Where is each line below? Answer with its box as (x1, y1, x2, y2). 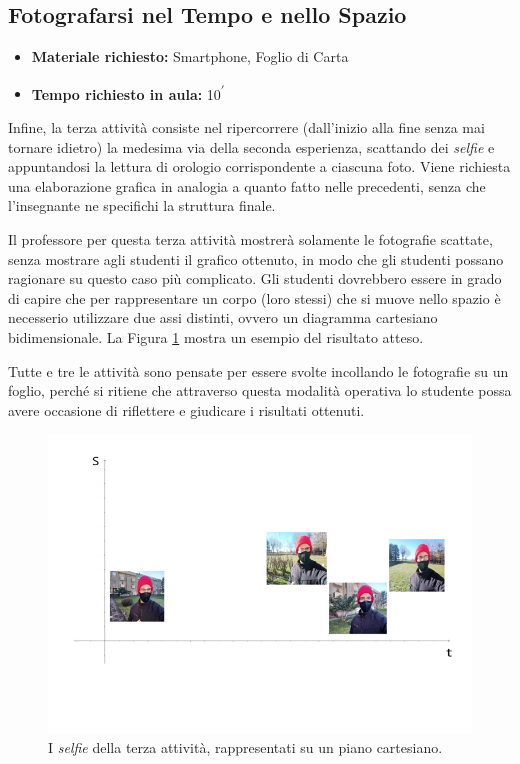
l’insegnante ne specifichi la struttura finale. (8, 195, 276, 216)
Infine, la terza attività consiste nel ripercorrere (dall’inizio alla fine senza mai (8, 117, 485, 138)
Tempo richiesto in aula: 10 (31, 83, 221, 104)
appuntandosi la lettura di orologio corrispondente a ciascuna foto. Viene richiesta (8, 156, 511, 177)
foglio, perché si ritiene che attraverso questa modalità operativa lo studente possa (8, 380, 512, 401)
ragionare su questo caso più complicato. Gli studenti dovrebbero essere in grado (8, 268, 502, 289)
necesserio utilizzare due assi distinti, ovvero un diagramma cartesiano (8, 307, 438, 328)
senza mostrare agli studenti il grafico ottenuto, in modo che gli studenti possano (8, 248, 504, 269)
